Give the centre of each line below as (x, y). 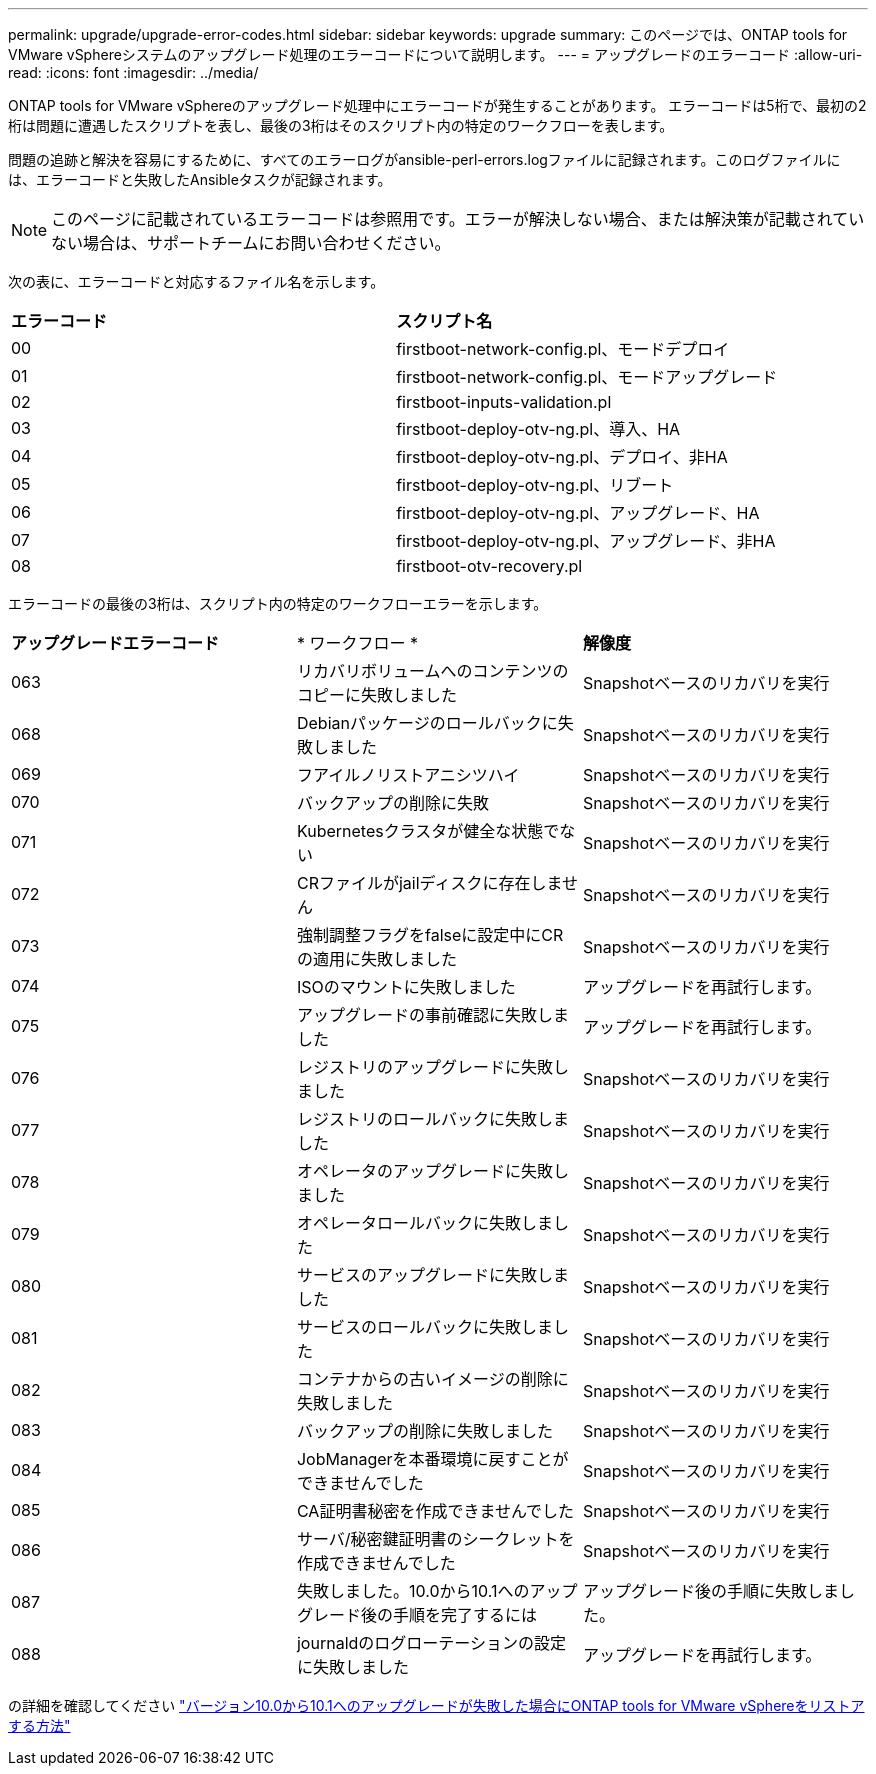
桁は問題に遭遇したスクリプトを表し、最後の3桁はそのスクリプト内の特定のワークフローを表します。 (341, 125)
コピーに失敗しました (376, 695)
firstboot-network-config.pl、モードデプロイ (563, 349)
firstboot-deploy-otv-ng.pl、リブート (535, 485)
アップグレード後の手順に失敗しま (710, 1591)
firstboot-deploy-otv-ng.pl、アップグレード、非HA (586, 541)
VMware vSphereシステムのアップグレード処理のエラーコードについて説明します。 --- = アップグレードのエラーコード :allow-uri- (435, 54)
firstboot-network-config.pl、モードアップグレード (587, 377)
